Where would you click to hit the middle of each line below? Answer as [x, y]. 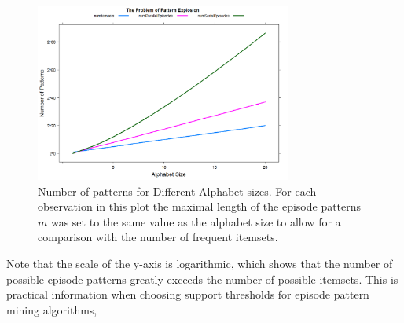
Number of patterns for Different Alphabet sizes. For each [177, 191]
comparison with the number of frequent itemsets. [158, 237]
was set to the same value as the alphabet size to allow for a [196, 221]
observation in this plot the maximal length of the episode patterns [200, 206]
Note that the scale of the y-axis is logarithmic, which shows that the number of [200, 264]
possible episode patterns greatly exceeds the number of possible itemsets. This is [202, 279]
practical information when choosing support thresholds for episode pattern [188, 294]
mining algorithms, [52, 309]
